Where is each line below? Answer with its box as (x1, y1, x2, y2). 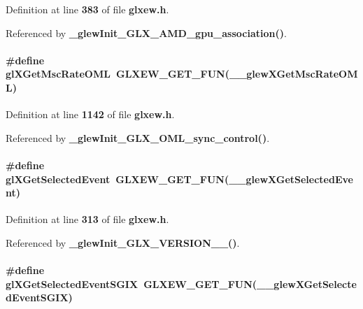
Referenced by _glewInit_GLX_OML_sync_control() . (6, 130, 270, 145)
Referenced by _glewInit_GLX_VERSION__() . (6, 235, 240, 250)
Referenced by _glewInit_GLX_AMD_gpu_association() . (6, 25, 287, 40)
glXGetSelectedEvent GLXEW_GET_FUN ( (6, 171, 229, 186)
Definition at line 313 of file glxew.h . (6, 212, 169, 227)
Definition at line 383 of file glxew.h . (6, 2, 169, 16)
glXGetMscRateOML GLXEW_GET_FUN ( (6, 66, 229, 81)
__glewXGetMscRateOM (229, 66, 358, 81)
